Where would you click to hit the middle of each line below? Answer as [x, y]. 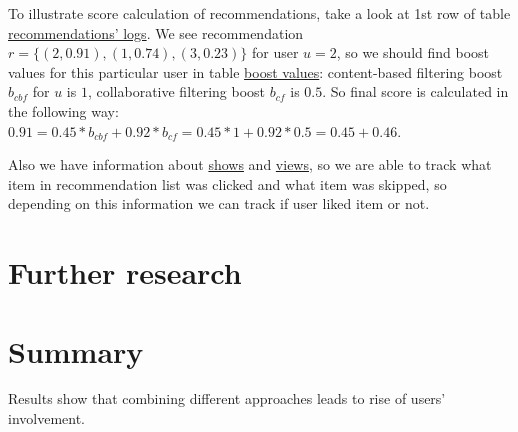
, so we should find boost [413, 52]
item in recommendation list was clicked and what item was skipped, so [227, 183]
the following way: [63, 110]
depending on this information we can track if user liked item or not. [219, 203]
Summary [76, 350]
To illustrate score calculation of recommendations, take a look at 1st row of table [259, 13]
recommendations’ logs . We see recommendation [156, 32]
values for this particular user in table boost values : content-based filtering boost [255, 71]
